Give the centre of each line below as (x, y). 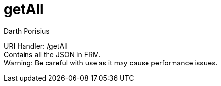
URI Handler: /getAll (36, 46)
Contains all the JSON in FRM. (52, 54)
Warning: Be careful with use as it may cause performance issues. (111, 63)
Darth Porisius (27, 31)
